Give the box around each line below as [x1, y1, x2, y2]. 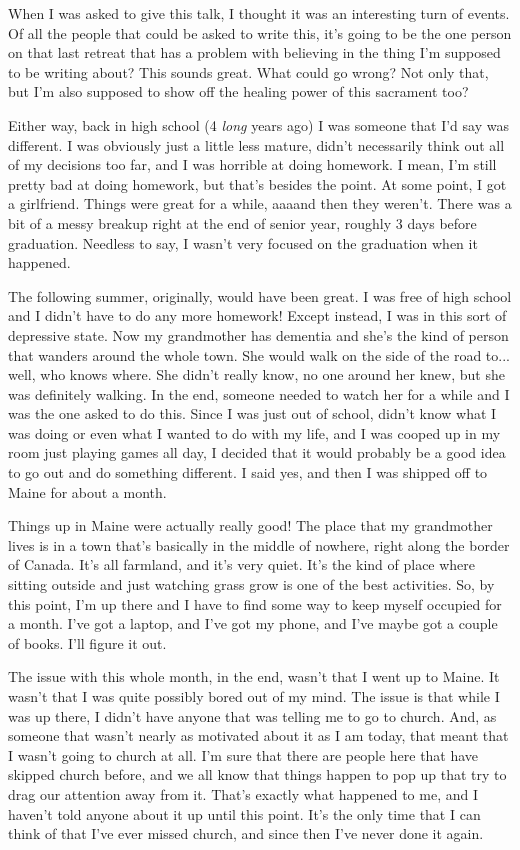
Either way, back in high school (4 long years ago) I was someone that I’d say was [8, 114, 509, 135]
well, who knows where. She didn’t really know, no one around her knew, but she [8, 364, 505, 385]
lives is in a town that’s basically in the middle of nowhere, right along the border [8, 534, 510, 555]
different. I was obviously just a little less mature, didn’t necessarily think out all [8, 134, 505, 155]
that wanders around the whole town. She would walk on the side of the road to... [8, 344, 510, 365]
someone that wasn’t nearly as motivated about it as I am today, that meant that [8, 725, 509, 746]
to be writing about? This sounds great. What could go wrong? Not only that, [8, 61, 489, 82]
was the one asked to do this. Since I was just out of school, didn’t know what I [8, 403, 497, 424]
